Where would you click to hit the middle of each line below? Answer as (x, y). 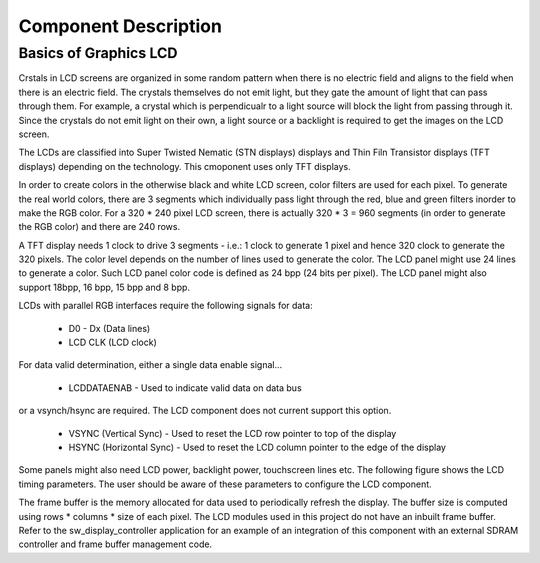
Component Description (120, 26)
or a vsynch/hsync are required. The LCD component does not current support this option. (205, 411)
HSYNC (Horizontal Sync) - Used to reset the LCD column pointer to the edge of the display (257, 447)
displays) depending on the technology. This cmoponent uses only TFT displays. (184, 166)
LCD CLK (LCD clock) (112, 342)
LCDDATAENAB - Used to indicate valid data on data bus (185, 387)
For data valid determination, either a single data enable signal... (150, 365)
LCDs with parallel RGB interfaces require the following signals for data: (166, 306)
